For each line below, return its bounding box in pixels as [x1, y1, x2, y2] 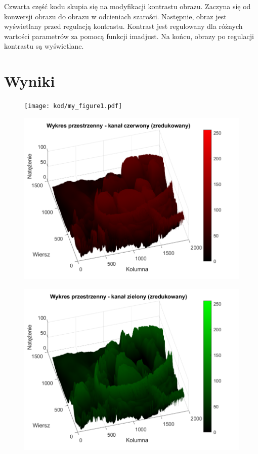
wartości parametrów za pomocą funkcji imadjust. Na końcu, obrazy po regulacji [4, 30, 254, 41]
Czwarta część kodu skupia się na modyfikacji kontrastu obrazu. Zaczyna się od [4, 1, 251, 11]
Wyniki [4, 71, 55, 91]
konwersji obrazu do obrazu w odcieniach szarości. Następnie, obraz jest [4, 11, 227, 21]
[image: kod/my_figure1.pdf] [24, 102, 122, 110]
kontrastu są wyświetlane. [4, 41, 84, 51]
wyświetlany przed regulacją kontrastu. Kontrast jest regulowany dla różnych [4, 21, 243, 31]
